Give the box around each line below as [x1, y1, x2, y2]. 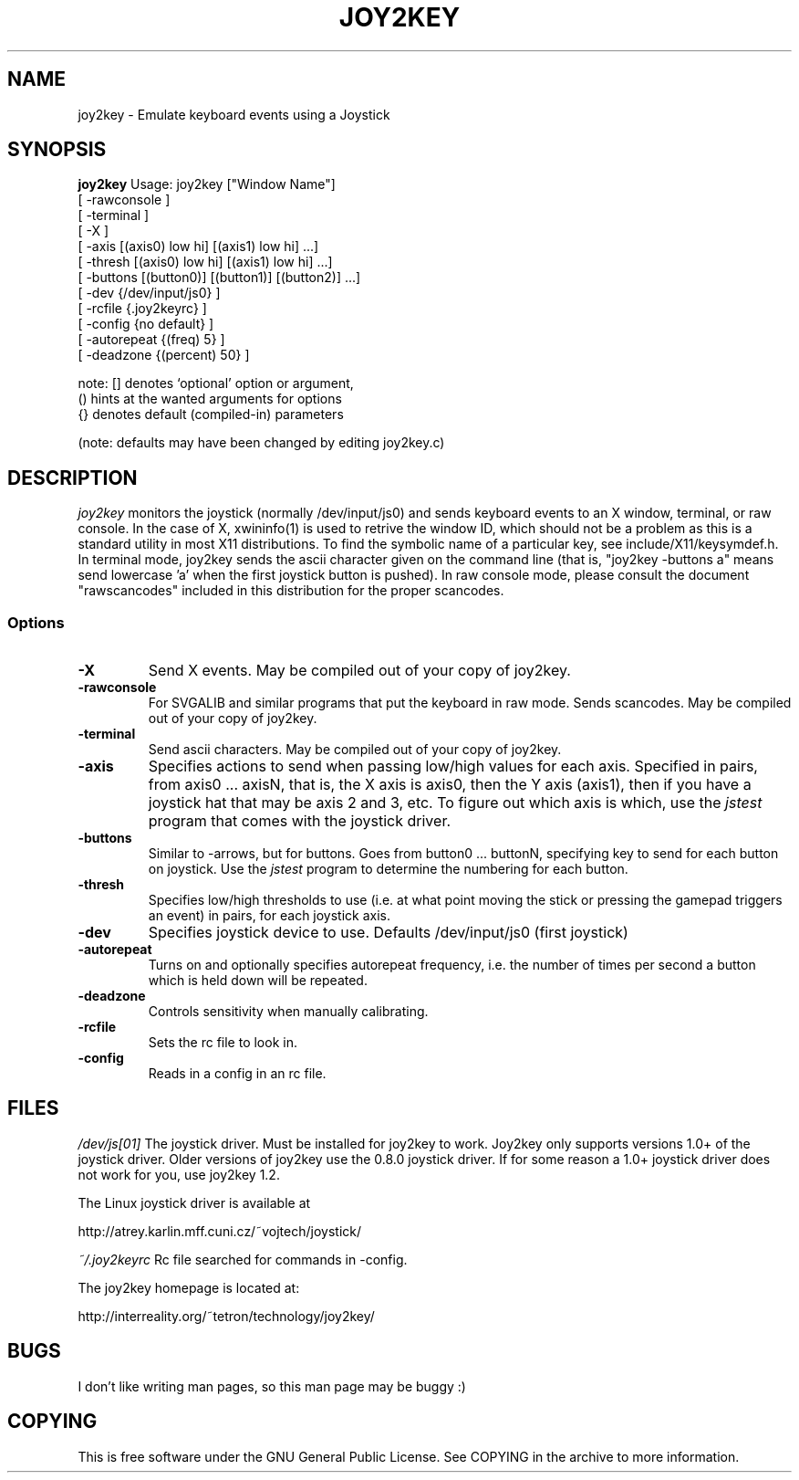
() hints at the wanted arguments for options [78, 391, 342, 407]
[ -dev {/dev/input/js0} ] [78, 285, 221, 301]
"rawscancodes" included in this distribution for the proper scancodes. [78, 583, 504, 599]
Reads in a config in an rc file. [148, 1065, 327, 1082]
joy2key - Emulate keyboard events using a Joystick [78, 106, 390, 122]
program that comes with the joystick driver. [148, 812, 451, 831]
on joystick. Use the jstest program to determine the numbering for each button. [148, 861, 628, 877]
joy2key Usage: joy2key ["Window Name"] [78, 176, 336, 193]
